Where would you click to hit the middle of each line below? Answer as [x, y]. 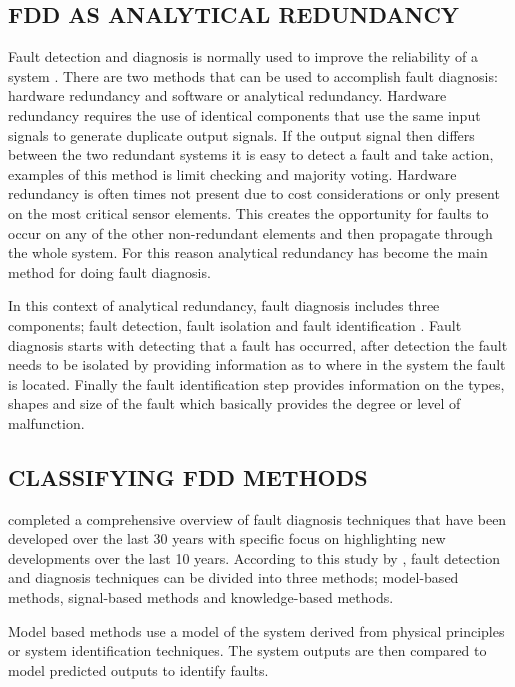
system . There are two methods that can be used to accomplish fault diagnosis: [253, 75]
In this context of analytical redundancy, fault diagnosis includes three [224, 305]
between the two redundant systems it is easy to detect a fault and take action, [251, 154]
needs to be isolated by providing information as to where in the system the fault [257, 364]
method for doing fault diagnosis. [109, 271]
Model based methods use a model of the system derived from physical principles [256, 630]
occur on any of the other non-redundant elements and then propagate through [250, 232]
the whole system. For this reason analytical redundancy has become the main [248, 252]
